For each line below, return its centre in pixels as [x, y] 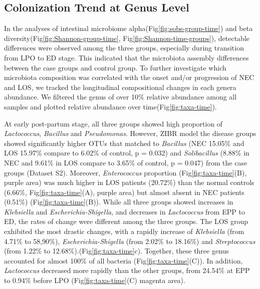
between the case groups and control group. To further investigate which [115, 67]
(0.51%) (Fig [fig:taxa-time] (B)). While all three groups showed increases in [119, 202]
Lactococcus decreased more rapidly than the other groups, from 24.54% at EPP [127, 270]
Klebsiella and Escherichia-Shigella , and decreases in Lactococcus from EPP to [124, 211]
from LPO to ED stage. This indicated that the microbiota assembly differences [126, 57]
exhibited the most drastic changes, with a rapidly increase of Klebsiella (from [124, 231]
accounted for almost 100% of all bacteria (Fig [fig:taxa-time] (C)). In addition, [123, 260]
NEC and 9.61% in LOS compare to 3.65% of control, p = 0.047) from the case [126, 162]
